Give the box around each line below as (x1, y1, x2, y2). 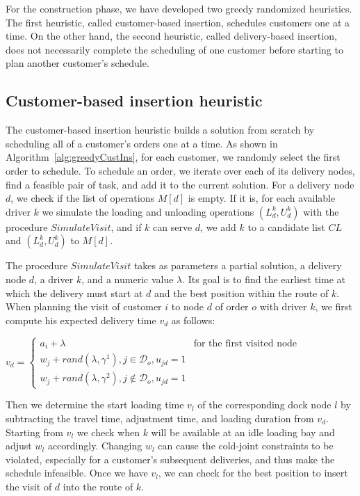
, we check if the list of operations (10, 191, 154, 205)
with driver (259, 299, 307, 314)
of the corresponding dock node (197, 397, 332, 412)
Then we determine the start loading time (6, 397, 184, 412)
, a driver (34, 271, 74, 286)
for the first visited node (193, 338, 297, 349)
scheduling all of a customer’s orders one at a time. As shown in (6, 136, 278, 150)
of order (215, 299, 249, 314)
